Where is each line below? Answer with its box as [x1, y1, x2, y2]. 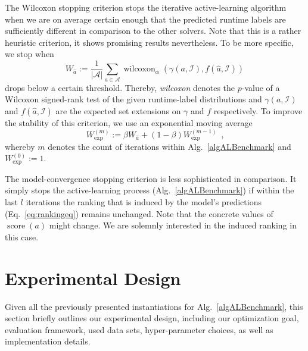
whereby [5, 140, 35, 152]
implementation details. [5, 335, 91, 347]
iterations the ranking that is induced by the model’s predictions [26, 196, 262, 208]
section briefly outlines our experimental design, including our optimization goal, [5, 312, 299, 324]
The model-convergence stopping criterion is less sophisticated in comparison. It [5, 172, 297, 184]
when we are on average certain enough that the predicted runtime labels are [5, 12, 286, 25]
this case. [5, 230, 39, 243]
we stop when [5, 48, 54, 60]
